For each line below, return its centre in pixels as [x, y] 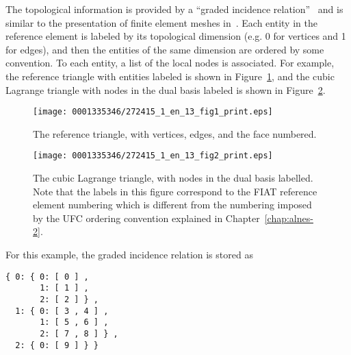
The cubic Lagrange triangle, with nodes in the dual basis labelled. [173, 178]
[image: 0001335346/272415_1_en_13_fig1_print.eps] [153, 112]
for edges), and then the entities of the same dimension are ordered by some [165, 49]
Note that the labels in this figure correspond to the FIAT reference [175, 191]
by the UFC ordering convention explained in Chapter [146, 218]
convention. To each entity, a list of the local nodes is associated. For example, [170, 63]
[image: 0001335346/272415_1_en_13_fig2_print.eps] [153, 156]
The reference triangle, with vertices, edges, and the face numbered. [175, 133]
